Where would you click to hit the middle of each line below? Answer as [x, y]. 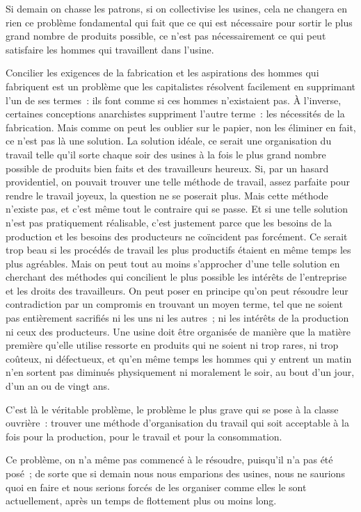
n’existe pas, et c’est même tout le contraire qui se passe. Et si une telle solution [177, 209]
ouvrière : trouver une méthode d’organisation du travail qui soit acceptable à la [177, 423]
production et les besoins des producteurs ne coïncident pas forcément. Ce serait [177, 236]
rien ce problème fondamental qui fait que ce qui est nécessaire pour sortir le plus [179, 22]
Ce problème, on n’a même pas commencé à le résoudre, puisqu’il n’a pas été [169, 460]
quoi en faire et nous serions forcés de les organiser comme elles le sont [156, 487]
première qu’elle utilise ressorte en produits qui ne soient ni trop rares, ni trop [172, 345]
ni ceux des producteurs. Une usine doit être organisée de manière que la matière [178, 331]
